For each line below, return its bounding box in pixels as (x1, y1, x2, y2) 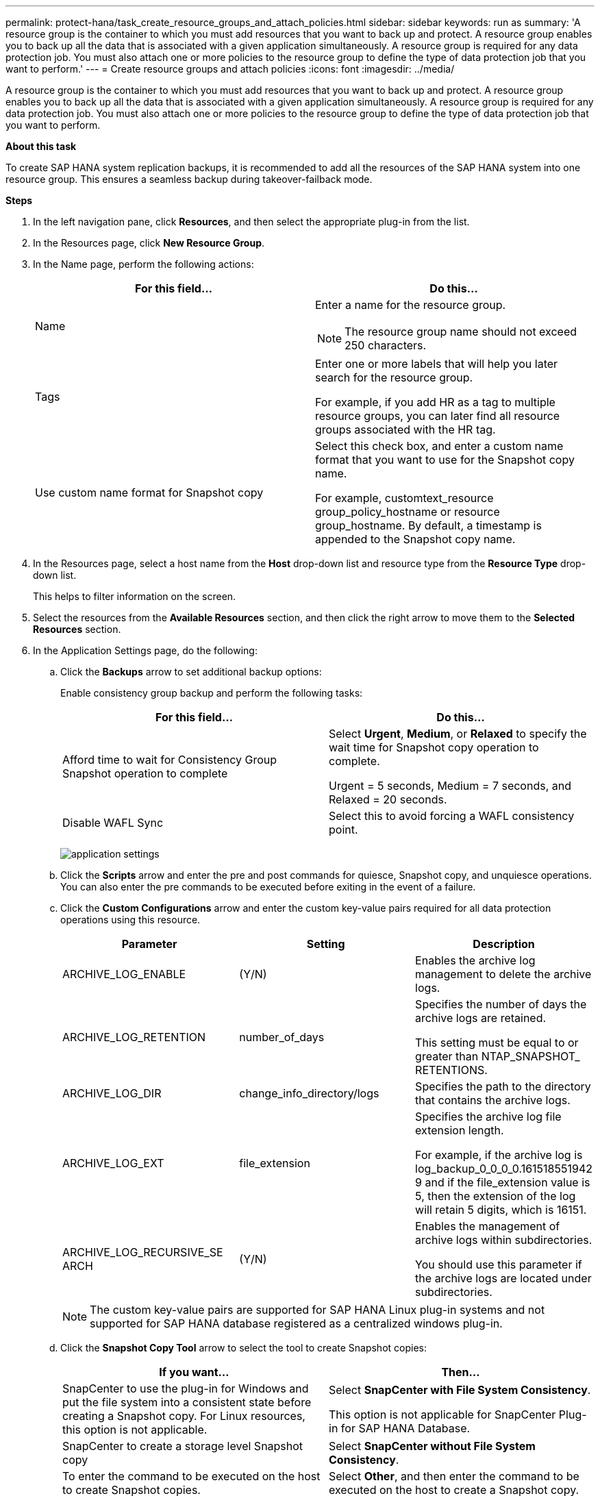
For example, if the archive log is (415, 1148, 583, 1162)
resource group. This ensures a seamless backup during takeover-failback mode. (5, 173, 373, 185)
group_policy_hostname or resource (315, 505, 500, 519)
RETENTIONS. (415, 1063, 488, 1077)
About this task (5, 140, 77, 152)
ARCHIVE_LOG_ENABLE (62, 967, 186, 981)
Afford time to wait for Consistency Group (62, 753, 277, 766)
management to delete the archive (415, 967, 592, 981)
